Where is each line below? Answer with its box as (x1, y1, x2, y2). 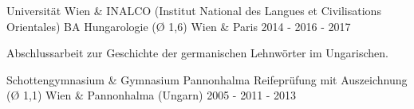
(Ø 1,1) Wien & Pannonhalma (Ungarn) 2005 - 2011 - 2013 (6, 87, 297, 103)
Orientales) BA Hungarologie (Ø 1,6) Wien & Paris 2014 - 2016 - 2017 (6, 18, 351, 34)
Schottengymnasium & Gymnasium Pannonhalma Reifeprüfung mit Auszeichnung (6, 71, 408, 88)
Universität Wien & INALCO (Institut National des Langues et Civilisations (6, 2, 381, 18)
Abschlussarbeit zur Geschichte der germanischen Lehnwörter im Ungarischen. (6, 45, 388, 61)
